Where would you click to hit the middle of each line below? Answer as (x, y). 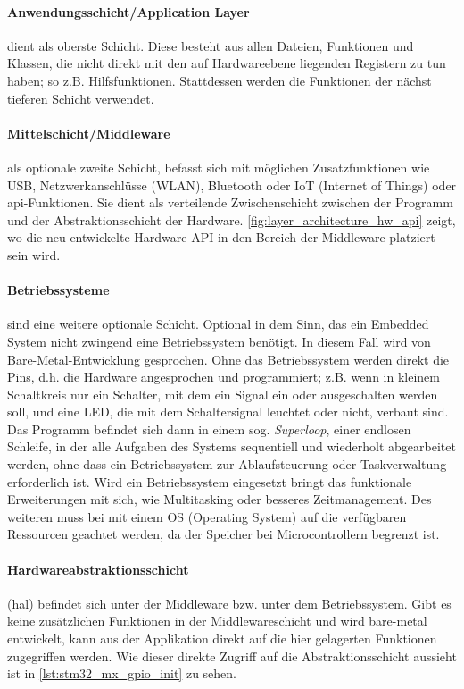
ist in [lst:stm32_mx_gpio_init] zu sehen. (122, 673)
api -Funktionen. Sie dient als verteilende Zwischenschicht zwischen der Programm (230, 202)
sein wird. (34, 254)
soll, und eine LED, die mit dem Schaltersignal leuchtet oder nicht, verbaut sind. (228, 412)
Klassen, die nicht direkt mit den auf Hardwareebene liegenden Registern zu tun (227, 63)
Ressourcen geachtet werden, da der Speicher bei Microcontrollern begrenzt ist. (224, 534)
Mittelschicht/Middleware (89, 133)
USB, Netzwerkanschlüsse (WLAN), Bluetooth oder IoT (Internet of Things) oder (232, 185)
